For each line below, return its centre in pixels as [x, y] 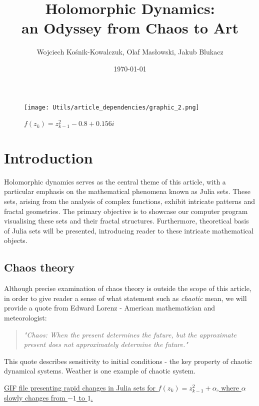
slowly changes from [35, 397]
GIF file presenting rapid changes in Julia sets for [80, 387]
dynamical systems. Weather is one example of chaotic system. [100, 371]
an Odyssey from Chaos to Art [130, 28]
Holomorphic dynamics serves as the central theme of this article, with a [115, 181]
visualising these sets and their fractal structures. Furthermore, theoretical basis [126, 221]
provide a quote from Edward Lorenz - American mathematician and [110, 308]
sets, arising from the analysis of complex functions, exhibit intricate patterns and [129, 201]
